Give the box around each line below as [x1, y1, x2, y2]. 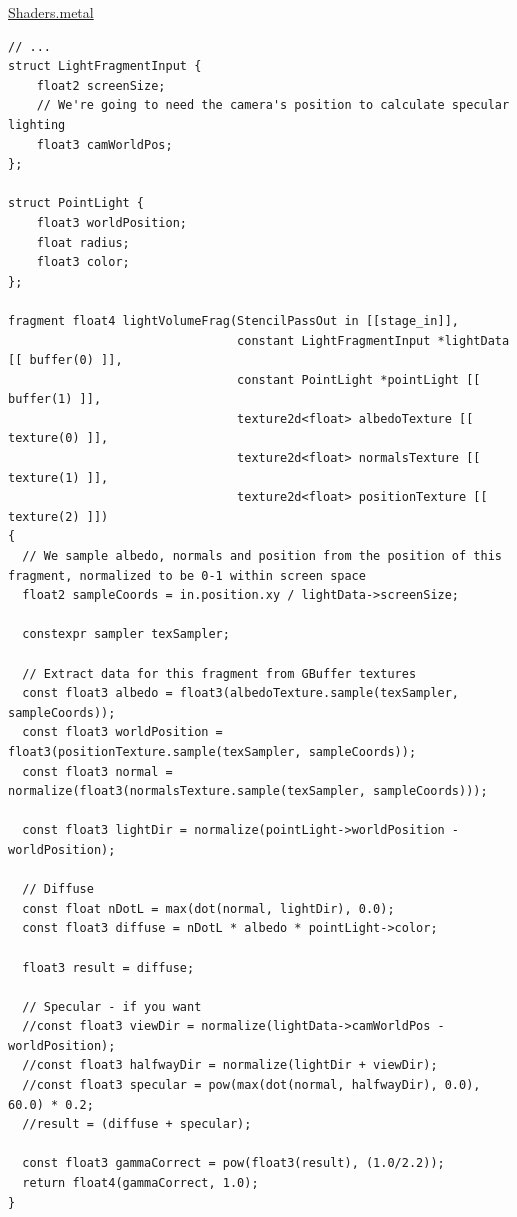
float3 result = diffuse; [22, 960, 195, 975]
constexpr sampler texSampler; [22, 627, 230, 642]
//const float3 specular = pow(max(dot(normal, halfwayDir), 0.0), [22, 1078, 481, 1093]
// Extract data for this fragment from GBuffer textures [22, 666, 417, 681]
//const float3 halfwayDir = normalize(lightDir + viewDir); [22, 1058, 438, 1073]
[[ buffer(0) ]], [8, 353, 123, 368]
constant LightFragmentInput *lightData [237, 333, 510, 348]
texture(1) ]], [8, 470, 109, 485]
